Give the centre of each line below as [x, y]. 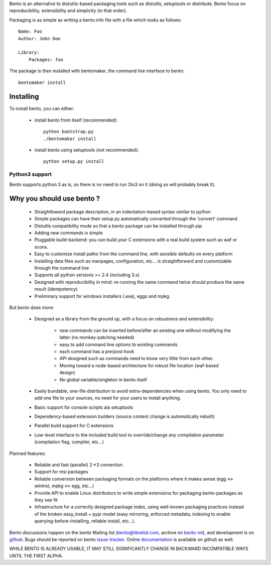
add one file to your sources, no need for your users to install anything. [108, 398]
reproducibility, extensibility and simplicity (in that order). [68, 11]
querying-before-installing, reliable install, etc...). [85, 521]
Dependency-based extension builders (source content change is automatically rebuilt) [124, 416]
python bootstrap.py [69, 132]
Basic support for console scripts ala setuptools [84, 407]
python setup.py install [74, 161]
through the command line [62, 268]
